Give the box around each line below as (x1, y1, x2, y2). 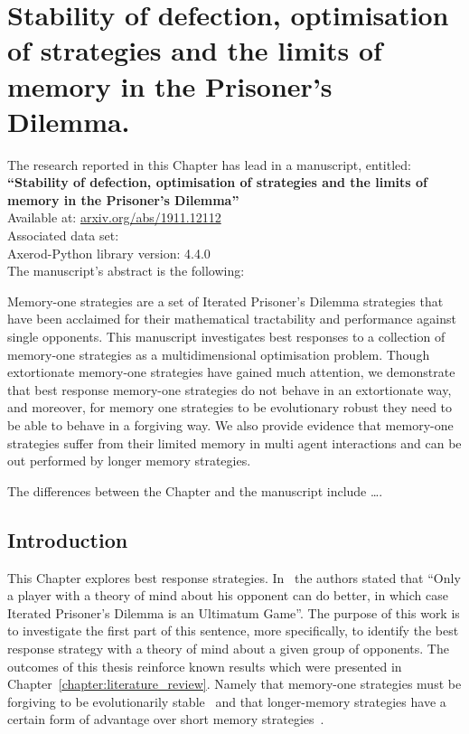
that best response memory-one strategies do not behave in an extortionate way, (7, 380, 452, 399)
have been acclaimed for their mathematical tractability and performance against (7, 309, 456, 328)
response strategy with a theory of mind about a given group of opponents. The (7, 638, 449, 657)
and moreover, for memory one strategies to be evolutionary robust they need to (7, 398, 453, 417)
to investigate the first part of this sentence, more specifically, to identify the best (7, 621, 459, 640)
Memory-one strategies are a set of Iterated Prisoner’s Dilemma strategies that (7, 291, 444, 310)
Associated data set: (7, 226, 119, 245)
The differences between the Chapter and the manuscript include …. (7, 481, 383, 500)
